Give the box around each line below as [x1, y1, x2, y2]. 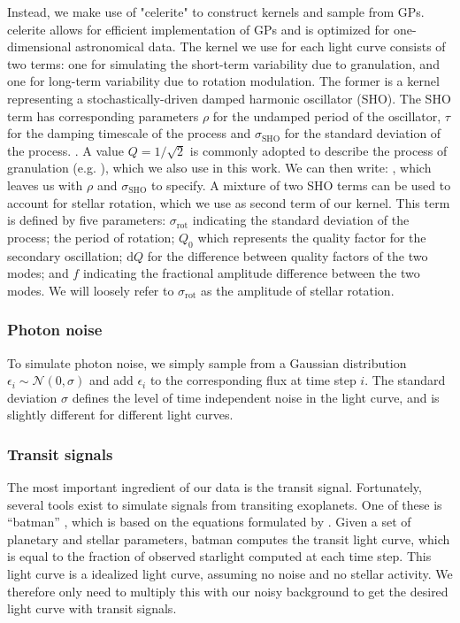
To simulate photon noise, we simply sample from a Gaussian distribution [7, 353, 407, 372]
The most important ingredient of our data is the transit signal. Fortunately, [7, 478, 422, 496]
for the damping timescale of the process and [7, 124, 251, 142]
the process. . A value [7, 141, 125, 159]
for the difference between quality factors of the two [147, 246, 428, 265]
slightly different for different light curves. [7, 405, 234, 424]
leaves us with [7, 175, 83, 194]
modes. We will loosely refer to [7, 281, 174, 299]
